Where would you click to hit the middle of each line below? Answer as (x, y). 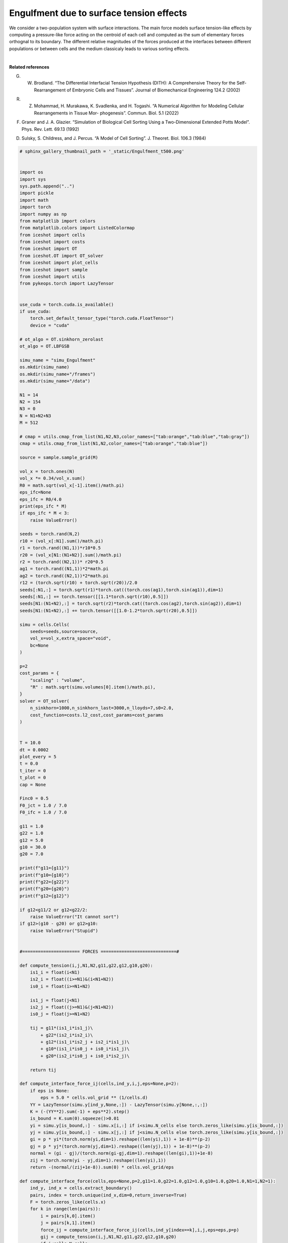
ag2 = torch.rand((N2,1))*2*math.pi (64, 576)
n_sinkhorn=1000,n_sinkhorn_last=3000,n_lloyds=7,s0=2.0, (102, 708)
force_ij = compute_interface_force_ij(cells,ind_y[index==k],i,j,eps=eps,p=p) (140, 1230)
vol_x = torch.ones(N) (47, 471)
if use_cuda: (35, 311)
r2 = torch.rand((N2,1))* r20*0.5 (61, 562)
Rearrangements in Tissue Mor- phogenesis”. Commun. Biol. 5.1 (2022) (106, 113)
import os (31, 172)
